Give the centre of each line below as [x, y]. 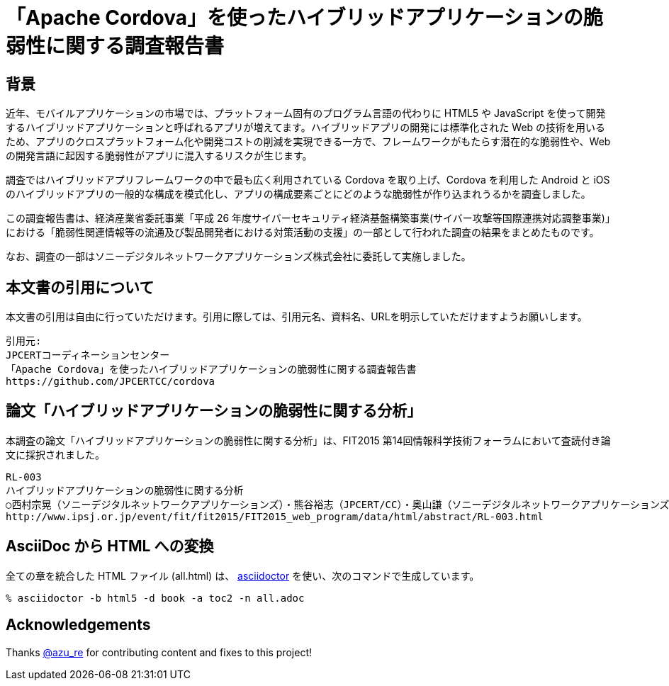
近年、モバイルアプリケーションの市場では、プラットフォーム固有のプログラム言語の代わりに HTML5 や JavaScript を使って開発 [306, 113]
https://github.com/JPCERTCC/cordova [111, 382]
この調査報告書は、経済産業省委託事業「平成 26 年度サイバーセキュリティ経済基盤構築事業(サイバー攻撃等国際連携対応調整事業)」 [310, 218]
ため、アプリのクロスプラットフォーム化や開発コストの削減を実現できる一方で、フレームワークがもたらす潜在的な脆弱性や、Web [308, 142]
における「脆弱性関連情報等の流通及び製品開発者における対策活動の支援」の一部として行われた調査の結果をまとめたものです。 [303, 232]
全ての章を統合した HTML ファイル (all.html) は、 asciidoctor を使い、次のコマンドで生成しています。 [243, 575]
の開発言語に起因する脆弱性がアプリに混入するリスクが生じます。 [159, 156]
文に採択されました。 [55, 454]
